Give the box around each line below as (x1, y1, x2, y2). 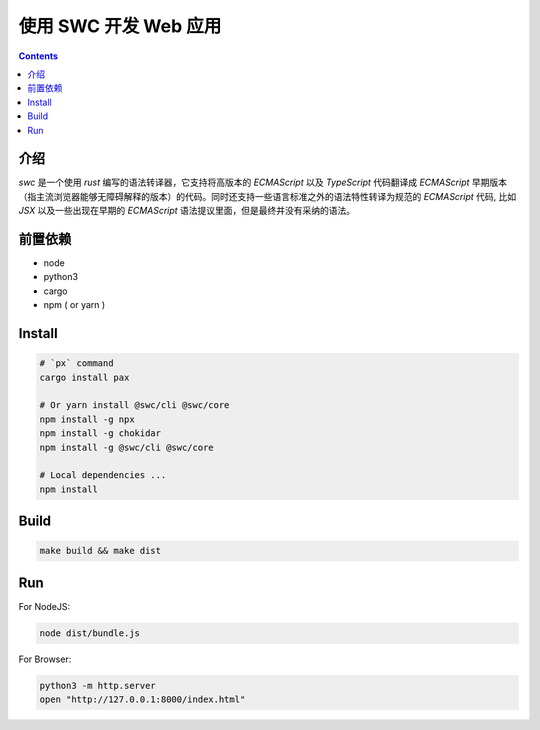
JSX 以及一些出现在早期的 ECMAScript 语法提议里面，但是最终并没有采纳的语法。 (18, 205, 356, 217)
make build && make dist (39, 545, 162, 557)
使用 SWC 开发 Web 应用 (18, 15, 222, 37)
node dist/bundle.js (39, 627, 140, 639)
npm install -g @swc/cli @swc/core (39, 441, 214, 453)
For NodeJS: (18, 600, 70, 612)
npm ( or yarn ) (43, 299, 106, 311)
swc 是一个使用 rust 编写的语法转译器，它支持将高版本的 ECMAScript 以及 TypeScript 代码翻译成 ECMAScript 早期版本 (18, 176, 508, 189)
